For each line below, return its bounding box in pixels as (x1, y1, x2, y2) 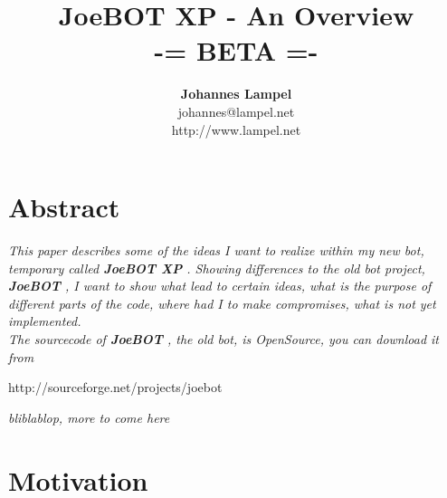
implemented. (8, 311, 81, 330)
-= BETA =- (154, 32, 319, 69)
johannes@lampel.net (177, 101, 295, 120)
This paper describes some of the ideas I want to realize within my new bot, (8, 241, 424, 260)
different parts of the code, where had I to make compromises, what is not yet (8, 293, 436, 312)
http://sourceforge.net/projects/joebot (8, 378, 223, 397)
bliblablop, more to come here (8, 407, 170, 426)
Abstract (8, 188, 120, 225)
